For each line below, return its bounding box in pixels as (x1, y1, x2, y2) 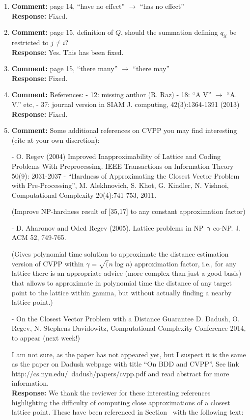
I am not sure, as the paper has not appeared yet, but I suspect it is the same (11, 349, 246, 359)
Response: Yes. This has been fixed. (11, 47, 124, 57)
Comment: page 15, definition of (11, 27, 113, 37)
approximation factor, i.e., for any (134, 258, 237, 268)
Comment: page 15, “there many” (11, 63, 118, 74)
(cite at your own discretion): (11, 134, 100, 145)
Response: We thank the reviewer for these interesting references (11, 387, 211, 397)
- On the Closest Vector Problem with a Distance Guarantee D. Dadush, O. (11, 313, 240, 323)
